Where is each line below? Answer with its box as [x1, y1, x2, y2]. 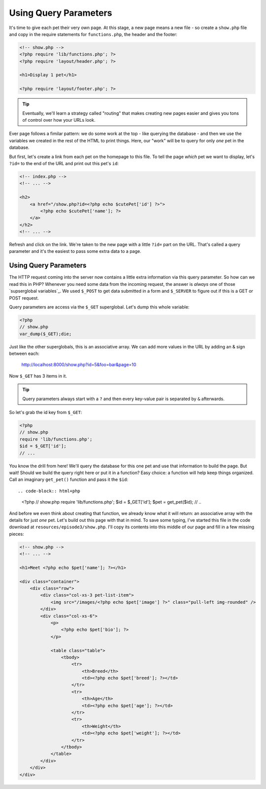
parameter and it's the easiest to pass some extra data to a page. [9, 248, 141, 254]
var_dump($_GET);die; [19, 331, 72, 337]
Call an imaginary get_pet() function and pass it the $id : [9, 477, 129, 482]
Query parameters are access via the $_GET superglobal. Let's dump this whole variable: [9, 304, 190, 310]
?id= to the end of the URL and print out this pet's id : [9, 160, 119, 166]
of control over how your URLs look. [22, 117, 96, 123]
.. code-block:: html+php [18, 488, 81, 494]
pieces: [9, 531, 24, 537]
